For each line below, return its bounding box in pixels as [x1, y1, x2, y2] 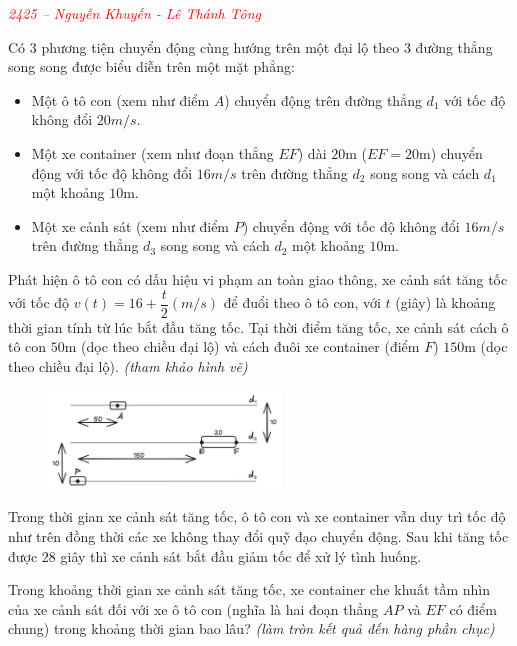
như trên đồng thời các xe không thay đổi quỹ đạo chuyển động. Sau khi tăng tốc [8, 525, 509, 546]
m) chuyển [419, 142, 483, 163]
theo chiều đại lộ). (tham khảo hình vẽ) [8, 355, 248, 376]
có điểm [449, 598, 497, 619]
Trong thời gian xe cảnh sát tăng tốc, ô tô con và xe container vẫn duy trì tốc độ [8, 506, 506, 527]
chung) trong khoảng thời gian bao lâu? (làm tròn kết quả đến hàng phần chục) [8, 618, 495, 639]
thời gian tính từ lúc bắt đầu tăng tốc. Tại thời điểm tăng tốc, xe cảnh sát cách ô [8, 316, 509, 337]
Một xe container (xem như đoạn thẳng [31, 142, 274, 163]
